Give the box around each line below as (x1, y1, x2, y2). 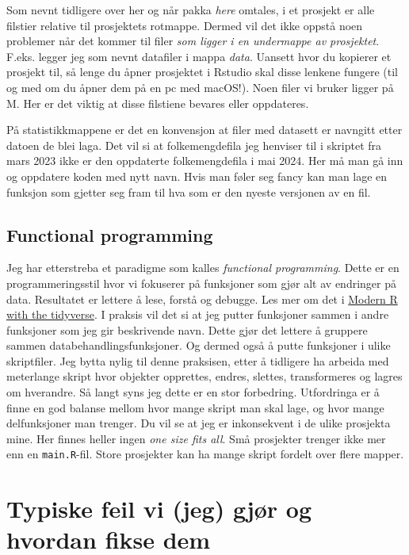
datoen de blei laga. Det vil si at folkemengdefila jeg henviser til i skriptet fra (6, 136, 382, 153)
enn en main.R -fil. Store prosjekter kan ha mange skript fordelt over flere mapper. (6, 446, 404, 462)
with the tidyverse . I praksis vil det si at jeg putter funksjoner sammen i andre (6, 306, 389, 323)
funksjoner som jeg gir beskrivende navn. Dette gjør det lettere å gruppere (6, 321, 368, 338)
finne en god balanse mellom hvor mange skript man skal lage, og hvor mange (6, 399, 384, 415)
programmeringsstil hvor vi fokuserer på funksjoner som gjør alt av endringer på (6, 274, 396, 291)
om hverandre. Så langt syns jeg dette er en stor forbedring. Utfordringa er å (6, 384, 380, 400)
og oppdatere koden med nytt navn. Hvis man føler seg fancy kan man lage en (6, 167, 388, 184)
